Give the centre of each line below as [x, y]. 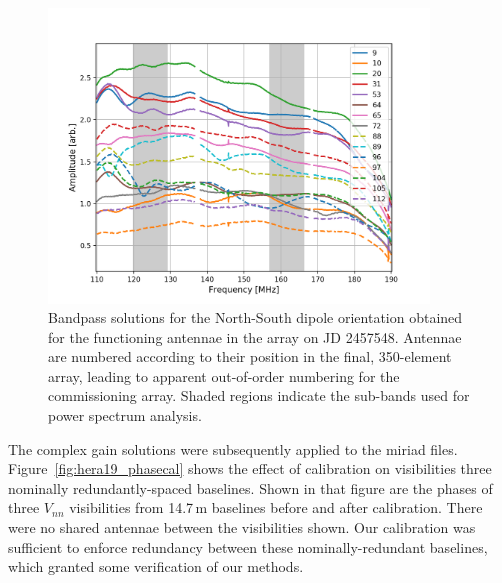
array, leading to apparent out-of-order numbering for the [224, 375]
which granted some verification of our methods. [156, 566]
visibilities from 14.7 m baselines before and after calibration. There [276, 507]
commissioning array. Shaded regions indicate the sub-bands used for [259, 395]
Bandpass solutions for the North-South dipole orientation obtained [255, 317]
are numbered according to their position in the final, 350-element [250, 356]
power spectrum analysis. [125, 415]
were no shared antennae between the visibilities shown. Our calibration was [242, 527]
